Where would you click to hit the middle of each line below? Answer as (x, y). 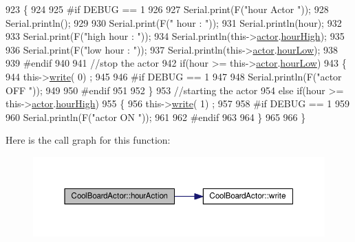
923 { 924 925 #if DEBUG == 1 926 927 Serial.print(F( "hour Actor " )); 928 (167, 9)
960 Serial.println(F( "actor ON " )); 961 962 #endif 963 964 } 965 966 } (156, 117)
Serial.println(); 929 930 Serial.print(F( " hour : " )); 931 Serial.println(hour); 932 (174, 22)
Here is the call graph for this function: (88, 140)
